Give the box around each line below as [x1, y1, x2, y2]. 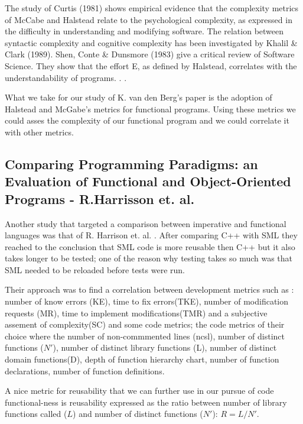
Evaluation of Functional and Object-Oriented [5, 172, 291, 190]
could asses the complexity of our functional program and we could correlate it [5, 114, 289, 127]
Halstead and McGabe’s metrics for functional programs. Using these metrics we [5, 102, 296, 115]
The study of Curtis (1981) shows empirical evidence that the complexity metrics [5, 2, 299, 14]
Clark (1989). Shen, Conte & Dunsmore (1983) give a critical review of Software [5, 48, 295, 60]
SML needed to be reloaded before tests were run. [5, 263, 185, 276]
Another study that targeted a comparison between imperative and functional [5, 217, 286, 229]
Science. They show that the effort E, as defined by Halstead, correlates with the [5, 59, 297, 72]
